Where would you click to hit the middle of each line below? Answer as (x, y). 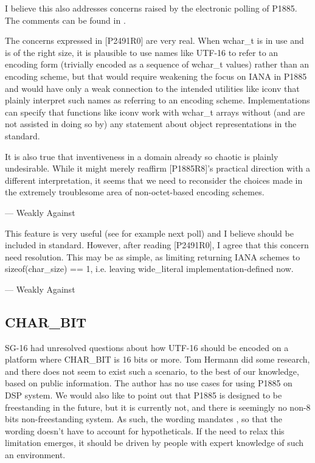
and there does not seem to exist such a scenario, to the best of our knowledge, (152, 371)
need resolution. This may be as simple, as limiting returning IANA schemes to (153, 256)
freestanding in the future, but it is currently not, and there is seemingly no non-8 (158, 407)
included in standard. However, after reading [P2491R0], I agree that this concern (157, 245)
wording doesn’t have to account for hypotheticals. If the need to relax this (145, 430)
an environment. (35, 455)
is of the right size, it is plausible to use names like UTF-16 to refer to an (142, 52)
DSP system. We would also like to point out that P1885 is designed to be (144, 395)
